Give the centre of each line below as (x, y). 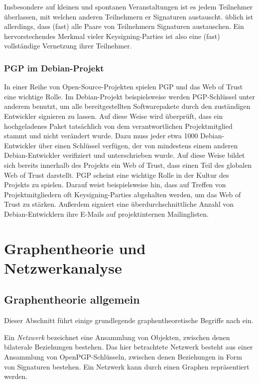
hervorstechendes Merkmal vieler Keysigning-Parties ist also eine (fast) (112, 36)
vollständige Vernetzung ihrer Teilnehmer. (68, 46)
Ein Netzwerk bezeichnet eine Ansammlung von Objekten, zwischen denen (117, 337)
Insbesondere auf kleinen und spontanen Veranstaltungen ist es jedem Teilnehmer (129, 6)
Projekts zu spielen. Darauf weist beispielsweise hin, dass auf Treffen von (115, 185)
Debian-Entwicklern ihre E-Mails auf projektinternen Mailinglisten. (106, 213)
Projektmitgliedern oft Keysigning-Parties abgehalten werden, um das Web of (123, 194)
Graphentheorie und (75, 248)
